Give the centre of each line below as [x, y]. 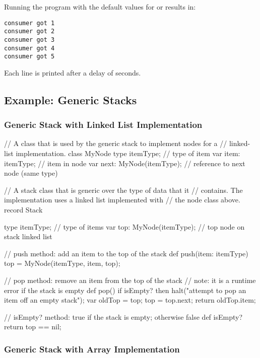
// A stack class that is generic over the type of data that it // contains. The [123, 190]
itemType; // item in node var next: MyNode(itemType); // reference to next [125, 163]
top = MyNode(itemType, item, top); [62, 263]
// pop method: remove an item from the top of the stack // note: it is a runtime [130, 280]
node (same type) [31, 173]
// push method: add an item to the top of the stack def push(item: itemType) [126, 253]
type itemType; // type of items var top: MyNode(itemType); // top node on [124, 226]
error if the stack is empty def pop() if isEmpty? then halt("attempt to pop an [125, 290]
